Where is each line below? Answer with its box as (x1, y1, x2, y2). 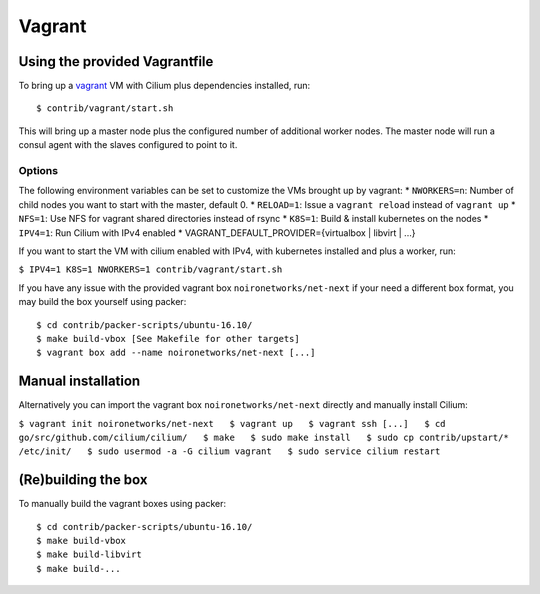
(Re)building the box (18, 471, 148, 489)
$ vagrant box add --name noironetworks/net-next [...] (36, 347, 316, 359)
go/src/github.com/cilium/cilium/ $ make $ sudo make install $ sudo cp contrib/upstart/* (18, 431, 509, 443)
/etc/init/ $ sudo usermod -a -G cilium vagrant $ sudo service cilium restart (18, 446, 441, 457)
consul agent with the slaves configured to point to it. (18, 139, 238, 151)
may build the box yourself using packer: (18, 296, 187, 308)
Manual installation (18, 373, 141, 390)
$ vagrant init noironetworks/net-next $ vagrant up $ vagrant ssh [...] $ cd (18, 418, 446, 429)
